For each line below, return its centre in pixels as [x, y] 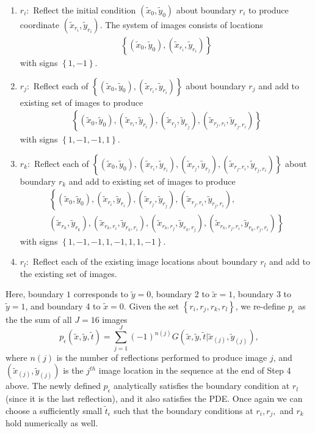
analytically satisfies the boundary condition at [202, 386]
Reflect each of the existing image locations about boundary [145, 261]
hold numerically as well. [52, 423]
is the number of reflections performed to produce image [162, 357]
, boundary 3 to [262, 294]
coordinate [40, 24]
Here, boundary [35, 294]
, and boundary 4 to [63, 305]
